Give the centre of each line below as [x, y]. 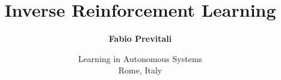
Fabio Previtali [140, 39]
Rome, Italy [140, 70]
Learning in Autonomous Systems [140, 58]
